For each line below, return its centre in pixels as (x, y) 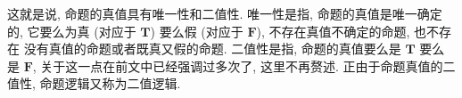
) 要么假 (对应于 (197, 31)
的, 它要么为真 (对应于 (72, 31)
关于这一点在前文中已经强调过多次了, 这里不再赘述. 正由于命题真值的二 (248, 65)
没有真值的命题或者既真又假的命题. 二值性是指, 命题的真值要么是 (212, 49)
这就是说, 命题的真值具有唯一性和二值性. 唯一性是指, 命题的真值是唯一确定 (225, 13)
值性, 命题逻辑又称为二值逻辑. (94, 83)
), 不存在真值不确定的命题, (333, 31)
